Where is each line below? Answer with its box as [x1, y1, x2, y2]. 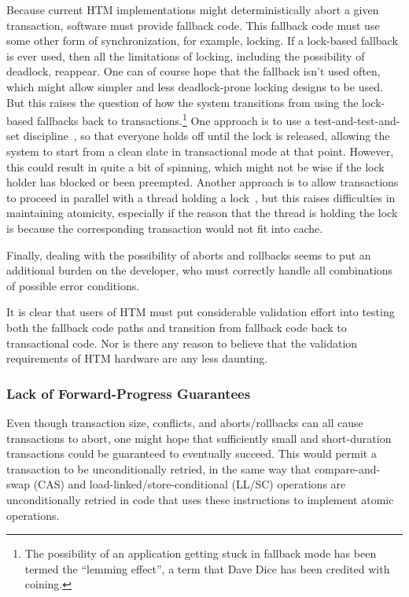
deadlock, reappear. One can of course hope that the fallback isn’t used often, [6, 63, 381, 79]
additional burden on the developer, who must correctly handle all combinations [6, 262, 393, 278]
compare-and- [314, 460, 381, 477]
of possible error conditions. [6, 277, 140, 293]
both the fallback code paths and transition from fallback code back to [6, 319, 347, 335]
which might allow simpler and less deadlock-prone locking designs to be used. [6, 78, 383, 94]
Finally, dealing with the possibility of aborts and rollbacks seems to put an [6, 246, 371, 263]
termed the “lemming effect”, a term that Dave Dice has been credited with [24, 560, 390, 577]
